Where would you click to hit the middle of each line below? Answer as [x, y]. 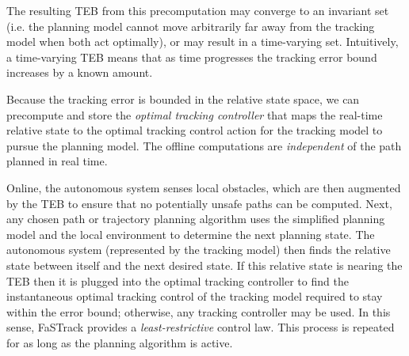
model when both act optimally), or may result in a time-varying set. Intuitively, [203, 42]
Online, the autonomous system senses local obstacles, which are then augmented [204, 187]
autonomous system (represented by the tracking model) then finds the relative [199, 250]
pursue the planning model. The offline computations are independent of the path [204, 145]
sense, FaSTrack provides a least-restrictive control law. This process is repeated [201, 327]
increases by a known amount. [80, 72]
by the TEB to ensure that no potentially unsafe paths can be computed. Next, [199, 203]
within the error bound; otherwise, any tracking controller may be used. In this [199, 311]
